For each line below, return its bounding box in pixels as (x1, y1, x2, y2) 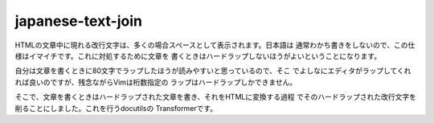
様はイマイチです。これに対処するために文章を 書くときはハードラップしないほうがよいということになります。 (14, 51, 382, 60)
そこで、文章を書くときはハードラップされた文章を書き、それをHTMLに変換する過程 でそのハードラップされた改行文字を (14, 92, 417, 102)
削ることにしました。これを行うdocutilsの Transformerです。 (14, 103, 217, 113)
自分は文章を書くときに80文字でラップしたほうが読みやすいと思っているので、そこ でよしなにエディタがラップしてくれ (14, 66, 411, 76)
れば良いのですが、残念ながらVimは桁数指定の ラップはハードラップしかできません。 (14, 77, 297, 87)
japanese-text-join (14, 12, 142, 30)
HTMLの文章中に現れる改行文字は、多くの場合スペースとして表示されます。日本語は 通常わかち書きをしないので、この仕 (14, 40, 416, 50)
